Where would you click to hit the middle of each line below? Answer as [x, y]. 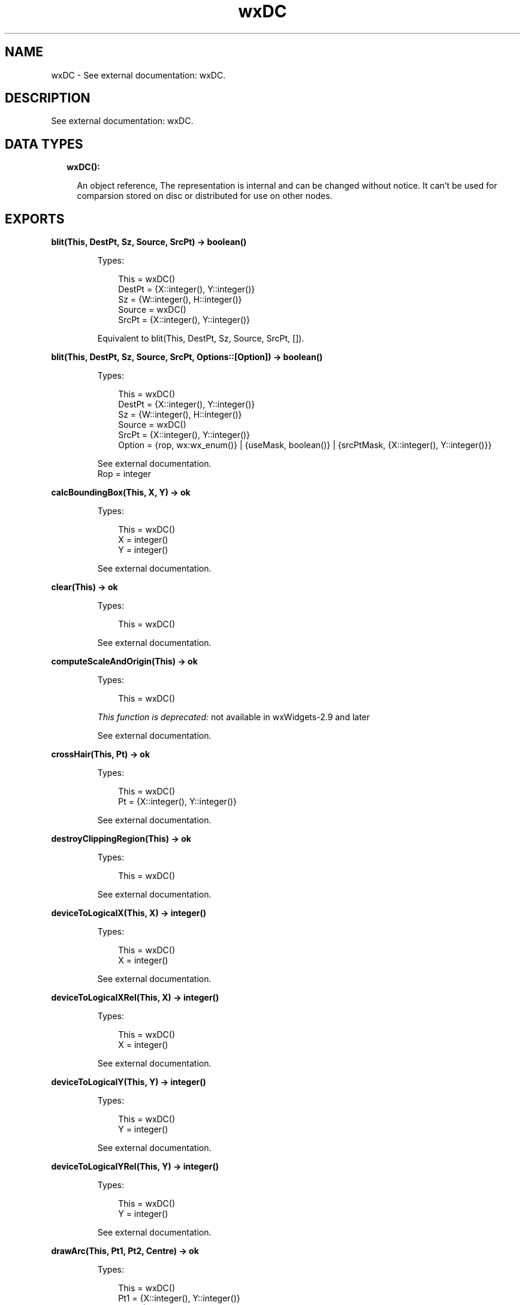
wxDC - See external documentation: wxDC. [138, 75]
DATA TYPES [44, 144]
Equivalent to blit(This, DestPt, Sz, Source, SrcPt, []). [201, 339]
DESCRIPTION [48, 98]
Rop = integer [124, 474]
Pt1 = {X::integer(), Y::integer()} [179, 1298]
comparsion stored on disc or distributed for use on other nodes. [205, 196]
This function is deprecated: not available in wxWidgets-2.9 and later [234, 717]
